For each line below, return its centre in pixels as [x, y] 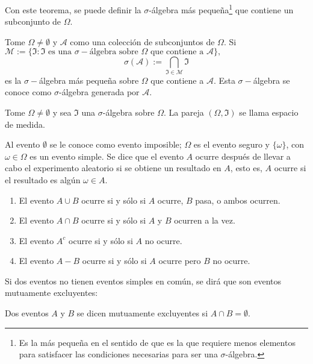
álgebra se [271, 80]
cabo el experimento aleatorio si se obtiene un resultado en [113, 168]
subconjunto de [33, 21]
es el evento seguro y [232, 144]
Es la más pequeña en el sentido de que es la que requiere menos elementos [157, 342]
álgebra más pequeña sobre [89, 80]
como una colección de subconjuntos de [142, 41]
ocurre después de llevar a [243, 156]
